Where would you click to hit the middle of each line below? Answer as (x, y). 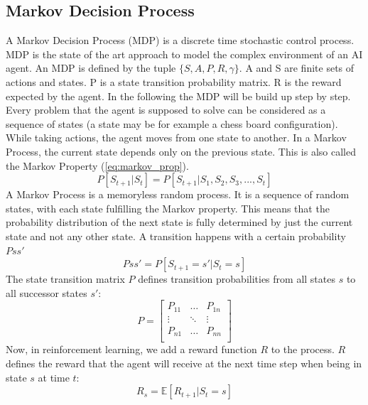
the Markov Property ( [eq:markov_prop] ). (97, 165)
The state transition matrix (65, 279)
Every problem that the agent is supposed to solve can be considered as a (166, 110)
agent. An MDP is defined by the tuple (91, 68)
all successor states (47, 292)
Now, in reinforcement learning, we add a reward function (131, 349)
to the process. (303, 349)
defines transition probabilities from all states (237, 279)
